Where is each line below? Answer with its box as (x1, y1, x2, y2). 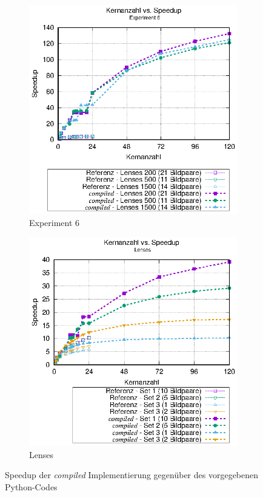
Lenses (29, 448, 53, 461)
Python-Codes (5, 480, 58, 493)
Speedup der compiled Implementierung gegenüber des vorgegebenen (5, 468, 259, 481)
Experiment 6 (29, 216, 80, 228)
